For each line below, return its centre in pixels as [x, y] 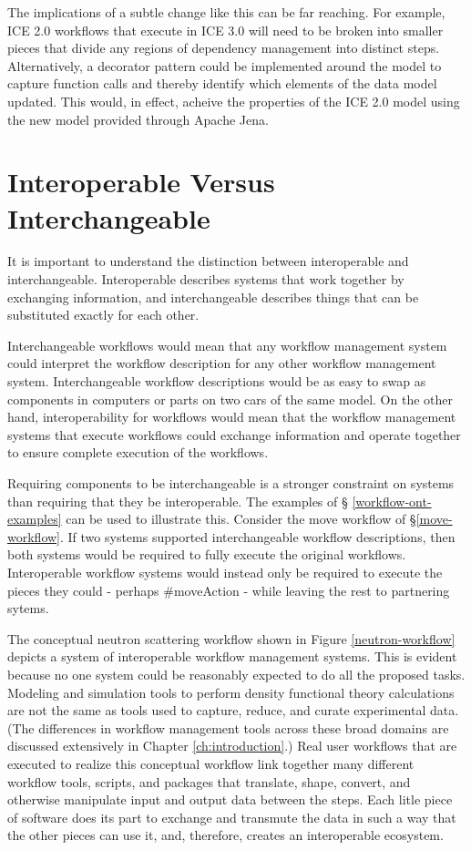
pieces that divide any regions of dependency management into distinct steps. [224, 48]
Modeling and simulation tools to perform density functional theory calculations [231, 692]
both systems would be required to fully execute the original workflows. [207, 554]
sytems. [28, 608]
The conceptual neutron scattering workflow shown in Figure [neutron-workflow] [231, 638]
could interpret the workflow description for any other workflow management [222, 363]
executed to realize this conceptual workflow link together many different [211, 763]
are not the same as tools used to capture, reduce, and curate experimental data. [233, 710]
